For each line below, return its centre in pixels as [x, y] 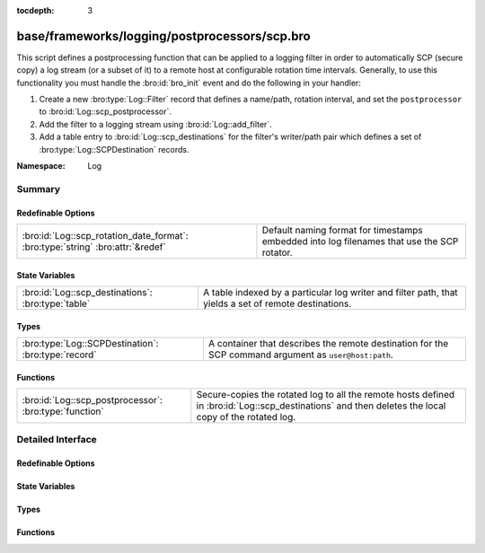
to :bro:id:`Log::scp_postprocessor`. [106, 111]
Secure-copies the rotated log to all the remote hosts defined [326, 394]
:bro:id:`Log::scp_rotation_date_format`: [105, 235]
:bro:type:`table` [56, 303]
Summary [39, 189]
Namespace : [41, 166]
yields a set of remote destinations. [278, 303]
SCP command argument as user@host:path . [301, 355]
